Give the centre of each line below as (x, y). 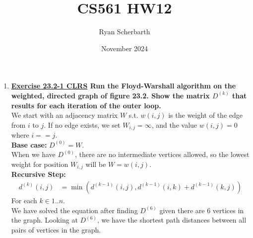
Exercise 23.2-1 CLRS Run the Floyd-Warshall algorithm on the (124, 86)
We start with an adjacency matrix (64, 115)
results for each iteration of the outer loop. (86, 105)
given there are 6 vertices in (202, 210)
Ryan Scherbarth (125, 32)
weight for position (40, 164)
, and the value (174, 124)
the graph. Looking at (44, 220)
